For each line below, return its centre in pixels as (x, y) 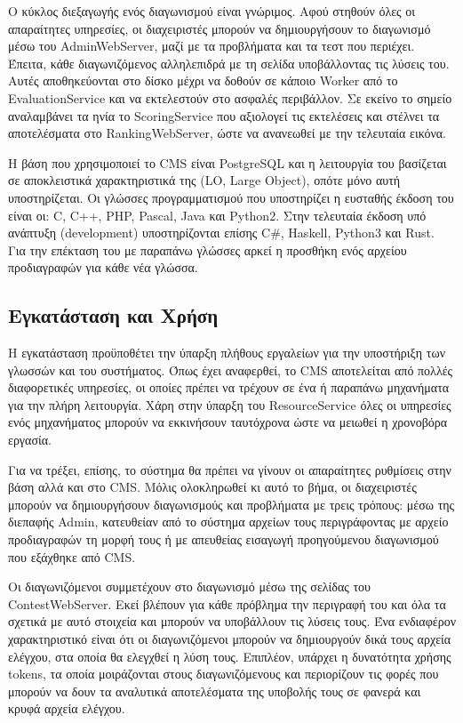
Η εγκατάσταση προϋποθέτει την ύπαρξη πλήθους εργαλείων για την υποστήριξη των (227, 353)
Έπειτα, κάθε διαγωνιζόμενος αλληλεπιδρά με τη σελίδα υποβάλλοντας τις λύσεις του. (229, 63)
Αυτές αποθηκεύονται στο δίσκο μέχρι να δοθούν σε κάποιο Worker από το (203, 80)
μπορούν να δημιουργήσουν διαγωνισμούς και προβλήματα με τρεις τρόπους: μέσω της (231, 504)
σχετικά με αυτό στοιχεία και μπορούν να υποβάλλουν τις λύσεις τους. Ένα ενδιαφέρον (232, 621)
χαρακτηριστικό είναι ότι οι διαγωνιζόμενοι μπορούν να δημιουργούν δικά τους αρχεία (230, 639)
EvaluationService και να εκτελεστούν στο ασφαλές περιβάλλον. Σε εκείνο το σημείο (230, 97)
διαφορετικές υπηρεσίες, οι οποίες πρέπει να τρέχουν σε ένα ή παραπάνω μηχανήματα (229, 387)
